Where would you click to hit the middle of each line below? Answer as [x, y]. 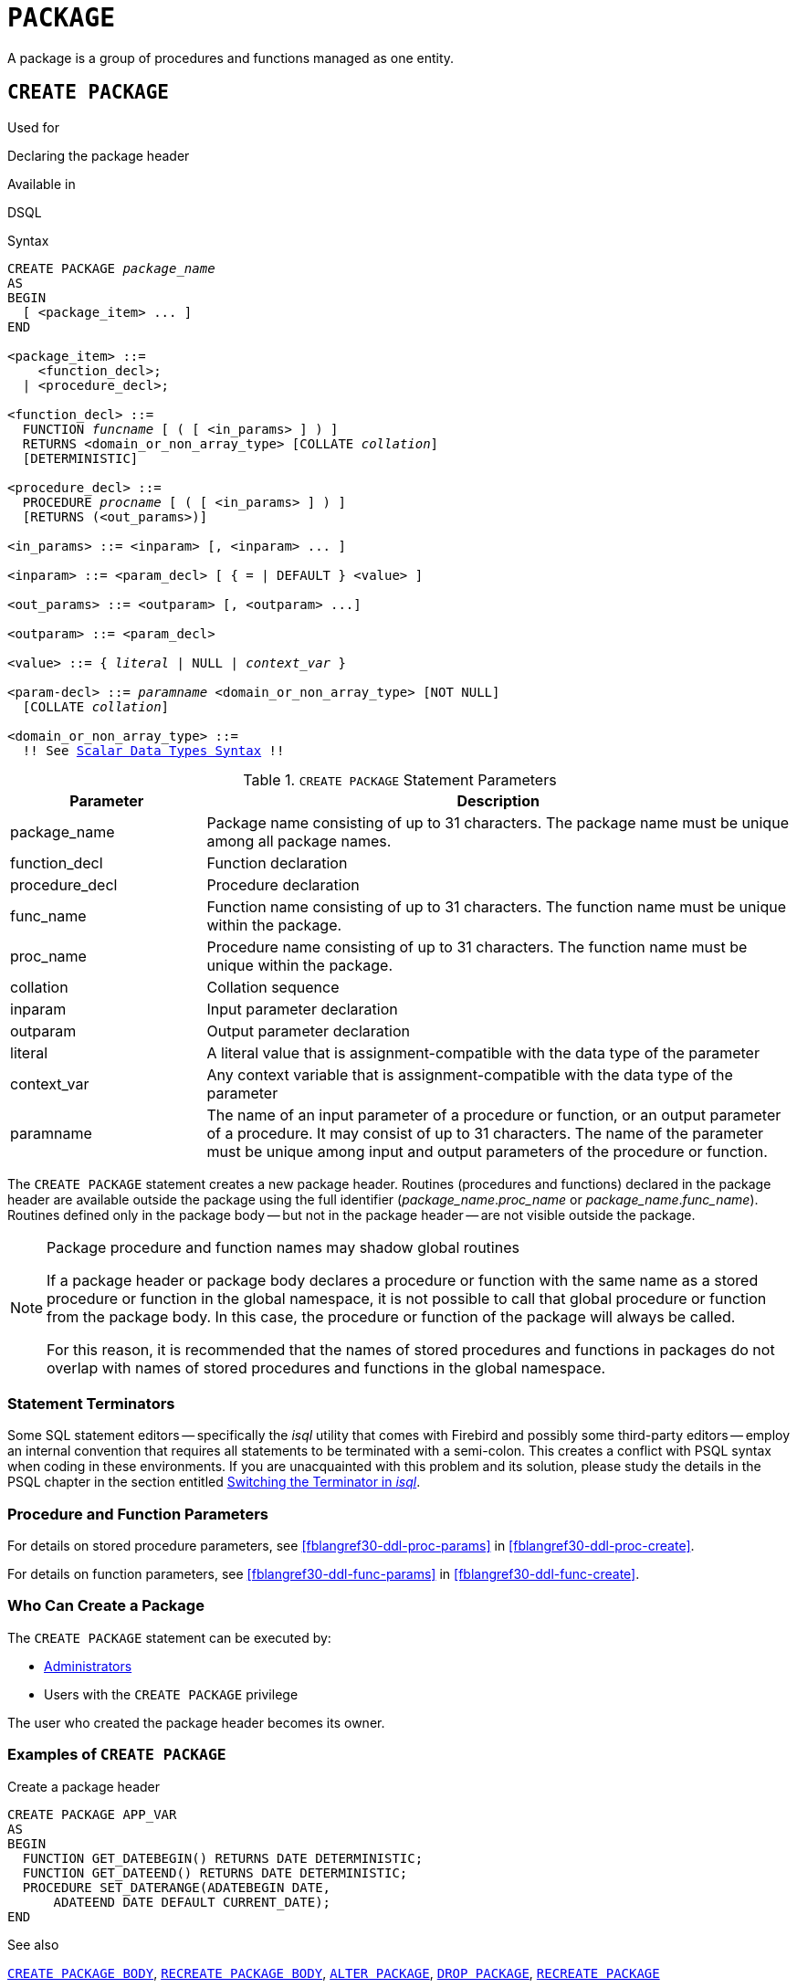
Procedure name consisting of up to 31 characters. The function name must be [477, 947]
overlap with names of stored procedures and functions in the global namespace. [326, 1367]
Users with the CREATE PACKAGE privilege [171, 1694]
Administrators [88, 1666]
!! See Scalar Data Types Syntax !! [153, 750]
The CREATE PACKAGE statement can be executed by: [169, 1637]
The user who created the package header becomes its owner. [196, 1722]
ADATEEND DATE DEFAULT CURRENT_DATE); [192, 1902]
